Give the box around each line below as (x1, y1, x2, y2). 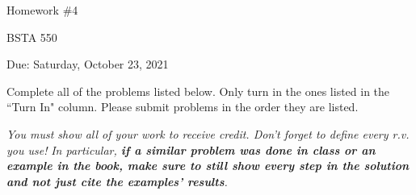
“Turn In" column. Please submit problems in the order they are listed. (6, 98, 359, 115)
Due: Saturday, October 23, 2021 (6, 56, 169, 73)
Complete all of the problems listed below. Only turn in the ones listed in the (6, 82, 390, 99)
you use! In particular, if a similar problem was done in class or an (6, 141, 376, 158)
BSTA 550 (6, 28, 57, 45)
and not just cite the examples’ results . (6, 172, 228, 189)
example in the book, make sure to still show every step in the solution (6, 157, 410, 174)
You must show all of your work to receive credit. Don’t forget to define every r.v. (6, 125, 410, 142)
